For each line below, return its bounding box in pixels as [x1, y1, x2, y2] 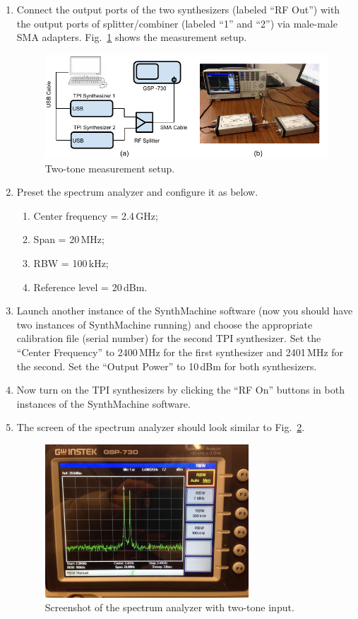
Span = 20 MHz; [33, 232, 105, 247]
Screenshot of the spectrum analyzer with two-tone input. [44, 600, 294, 615]
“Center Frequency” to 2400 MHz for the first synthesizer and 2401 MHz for [16, 344, 344, 359]
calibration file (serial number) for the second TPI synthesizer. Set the [16, 331, 321, 346]
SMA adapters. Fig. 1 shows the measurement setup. [16, 30, 247, 45]
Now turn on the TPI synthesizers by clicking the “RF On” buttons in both [16, 382, 345, 397]
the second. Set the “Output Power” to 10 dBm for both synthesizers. [16, 358, 317, 373]
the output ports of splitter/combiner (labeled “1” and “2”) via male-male [16, 16, 338, 30]
